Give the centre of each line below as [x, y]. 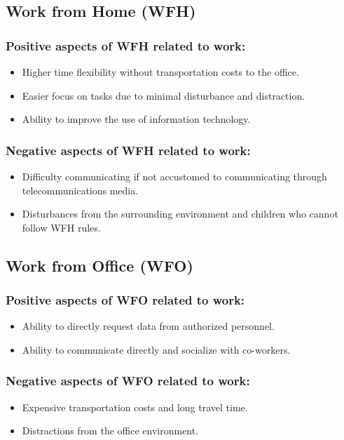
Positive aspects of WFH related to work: [126, 45]
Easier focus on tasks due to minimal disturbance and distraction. [164, 95]
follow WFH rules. [61, 227]
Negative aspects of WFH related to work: [128, 150]
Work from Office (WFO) [99, 265]
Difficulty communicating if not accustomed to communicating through [174, 176]
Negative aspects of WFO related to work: [128, 381]
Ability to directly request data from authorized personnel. [148, 326]
